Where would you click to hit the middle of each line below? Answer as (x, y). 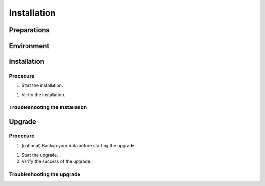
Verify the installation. (43, 94)
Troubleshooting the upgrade (45, 174)
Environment (29, 46)
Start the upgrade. (40, 155)
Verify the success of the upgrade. (56, 161)
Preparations (29, 30)
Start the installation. (42, 85)
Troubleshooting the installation (48, 107)
